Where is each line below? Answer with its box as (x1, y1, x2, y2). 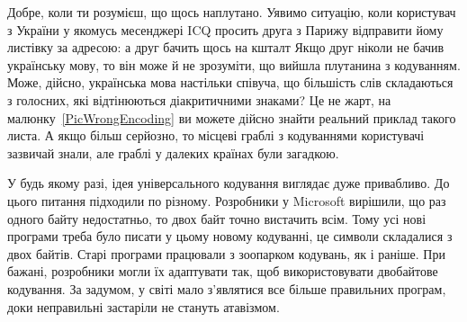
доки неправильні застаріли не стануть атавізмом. (7, 297, 280, 316)
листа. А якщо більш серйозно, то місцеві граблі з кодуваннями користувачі (7, 126, 425, 145)
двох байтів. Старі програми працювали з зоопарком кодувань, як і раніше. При (7, 244, 445, 263)
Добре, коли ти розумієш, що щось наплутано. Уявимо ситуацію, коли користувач (7, 3, 456, 21)
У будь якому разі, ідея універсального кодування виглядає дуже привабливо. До (7, 174, 450, 192)
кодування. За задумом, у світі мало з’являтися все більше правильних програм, (7, 279, 446, 298)
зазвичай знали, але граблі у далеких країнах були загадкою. (7, 143, 339, 162)
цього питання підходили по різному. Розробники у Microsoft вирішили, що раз (7, 191, 446, 210)
